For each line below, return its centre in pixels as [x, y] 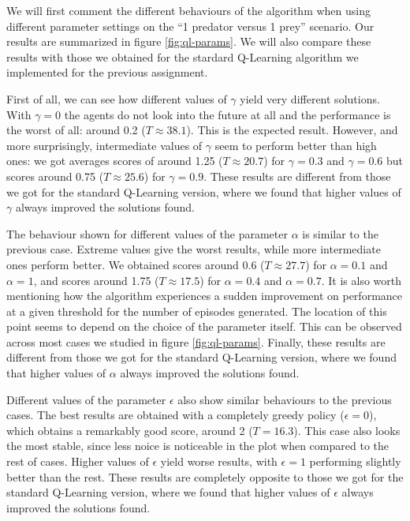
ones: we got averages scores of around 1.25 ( [115, 161]
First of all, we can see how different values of [117, 98]
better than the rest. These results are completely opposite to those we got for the [205, 476]
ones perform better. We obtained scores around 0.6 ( [136, 264]
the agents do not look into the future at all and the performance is [227, 114]
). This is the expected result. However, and [292, 130]
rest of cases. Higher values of [78, 461]
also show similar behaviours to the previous [285, 399]
